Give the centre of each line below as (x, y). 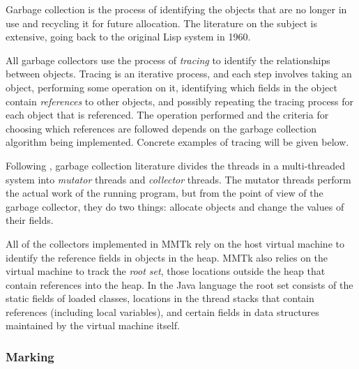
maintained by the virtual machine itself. (93, 325)
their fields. (30, 220)
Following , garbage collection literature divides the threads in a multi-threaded (176, 165)
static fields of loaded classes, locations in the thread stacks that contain (160, 298)
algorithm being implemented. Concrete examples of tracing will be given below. (177, 142)
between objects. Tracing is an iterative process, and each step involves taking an (179, 74)
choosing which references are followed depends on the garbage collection (161, 128)
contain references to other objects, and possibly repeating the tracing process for (180, 101)
